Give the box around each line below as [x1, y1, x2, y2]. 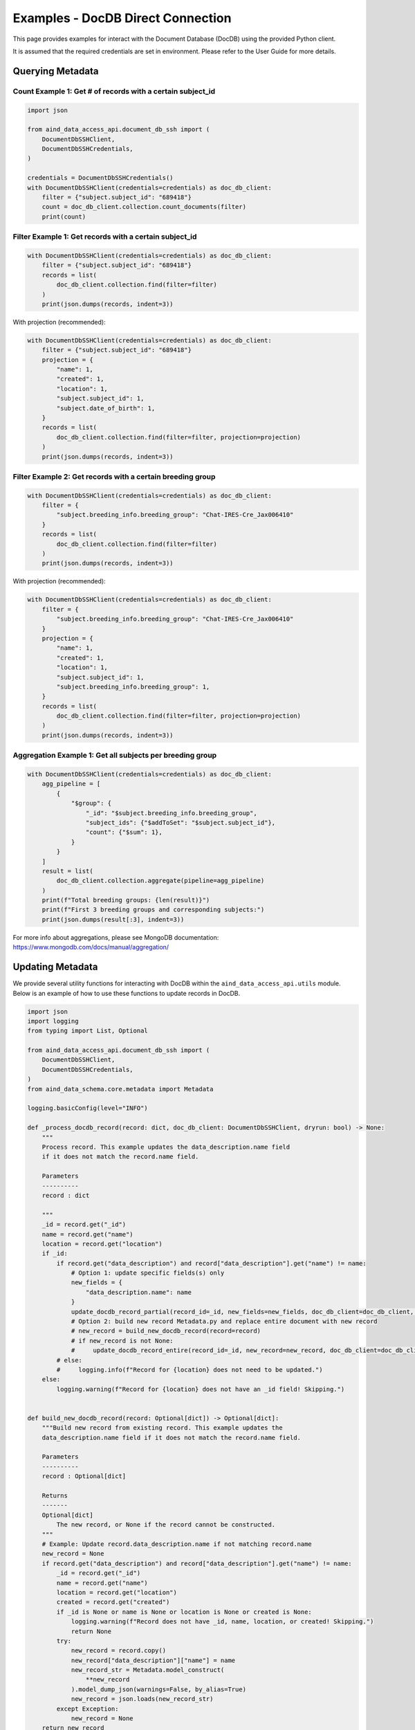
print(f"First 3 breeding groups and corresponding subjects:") [41, 906, 265, 913]
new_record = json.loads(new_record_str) [71, 1695, 214, 1703]
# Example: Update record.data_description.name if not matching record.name [41, 1540, 313, 1548]
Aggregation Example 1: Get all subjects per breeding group [12, 751, 217, 761]
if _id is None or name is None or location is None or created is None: [56, 1608, 313, 1616]
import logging [27, 1017, 79, 1025]
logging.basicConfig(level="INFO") [27, 1104, 148, 1112]
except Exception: [56, 1704, 119, 1713]
